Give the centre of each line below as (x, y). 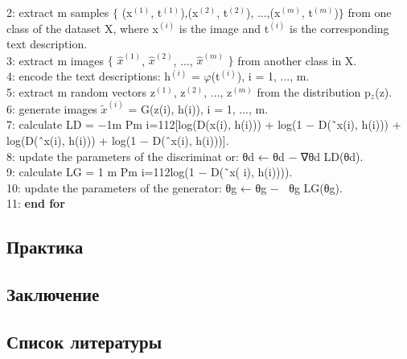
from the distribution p (314, 91)
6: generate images (52, 108)
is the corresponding (339, 28)
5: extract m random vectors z (81, 91)
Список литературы (84, 341)
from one (370, 12)
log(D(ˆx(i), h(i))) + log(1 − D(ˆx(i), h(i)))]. (118, 140)
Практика (45, 247)
